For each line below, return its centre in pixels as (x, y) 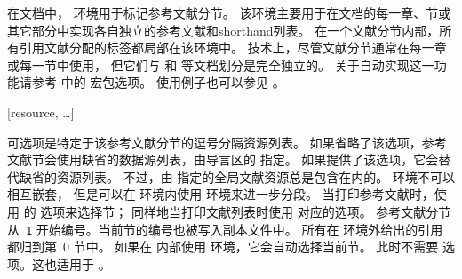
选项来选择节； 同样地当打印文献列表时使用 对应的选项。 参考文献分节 (246, 211)
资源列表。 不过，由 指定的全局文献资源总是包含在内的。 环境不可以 (255, 176)
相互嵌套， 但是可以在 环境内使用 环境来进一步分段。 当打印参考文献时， (221, 194)
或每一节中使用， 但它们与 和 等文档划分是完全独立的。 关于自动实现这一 (221, 64)
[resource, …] (41, 112)
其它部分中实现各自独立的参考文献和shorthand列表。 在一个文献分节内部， (223, 30)
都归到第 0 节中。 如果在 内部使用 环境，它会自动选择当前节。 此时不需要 (223, 247)
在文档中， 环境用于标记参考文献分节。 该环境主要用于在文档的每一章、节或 (229, 12)
